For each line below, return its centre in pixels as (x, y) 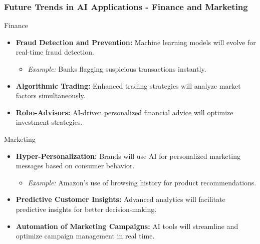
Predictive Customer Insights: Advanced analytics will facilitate (120, 199)
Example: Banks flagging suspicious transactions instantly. (117, 69)
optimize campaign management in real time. (85, 236)
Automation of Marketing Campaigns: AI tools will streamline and (127, 226)
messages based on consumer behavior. (75, 166)
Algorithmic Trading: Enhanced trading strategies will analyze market (128, 85)
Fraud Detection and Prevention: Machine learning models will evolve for (136, 42)
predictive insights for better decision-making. (86, 209)
